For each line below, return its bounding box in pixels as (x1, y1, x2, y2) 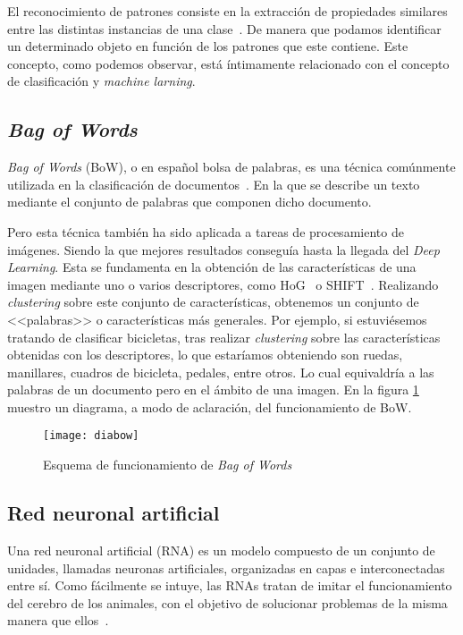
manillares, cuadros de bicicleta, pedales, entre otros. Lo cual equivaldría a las (7, 362, 434, 381)
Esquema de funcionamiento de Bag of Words (43, 455, 292, 474)
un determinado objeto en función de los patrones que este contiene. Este (7, 37, 408, 55)
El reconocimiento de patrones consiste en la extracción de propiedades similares (7, 2, 448, 20)
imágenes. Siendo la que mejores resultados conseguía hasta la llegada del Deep (7, 240, 440, 258)
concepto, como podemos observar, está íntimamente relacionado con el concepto (7, 54, 450, 72)
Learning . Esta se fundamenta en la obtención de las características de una (7, 258, 417, 276)
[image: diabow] (43, 429, 139, 443)
